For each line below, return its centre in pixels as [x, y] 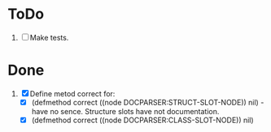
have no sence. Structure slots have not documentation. [125, 111]
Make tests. [49, 37]
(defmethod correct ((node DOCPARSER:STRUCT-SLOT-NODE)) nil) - [148, 102]
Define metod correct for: [72, 93]
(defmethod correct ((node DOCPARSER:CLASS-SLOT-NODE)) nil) [142, 120]
